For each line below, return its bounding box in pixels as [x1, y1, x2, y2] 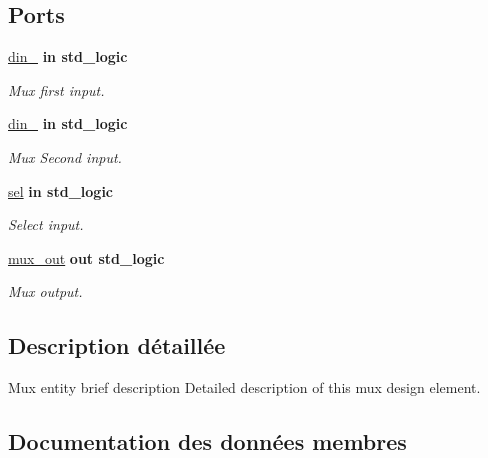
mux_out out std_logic [8, 247, 165, 268]
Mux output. [8, 281, 83, 302]
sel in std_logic [8, 180, 114, 201]
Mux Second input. [8, 146, 122, 167]
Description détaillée [8, 330, 226, 361]
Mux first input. [8, 79, 105, 100]
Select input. [8, 214, 84, 235]
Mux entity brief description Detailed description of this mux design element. [8, 377, 481, 398]
